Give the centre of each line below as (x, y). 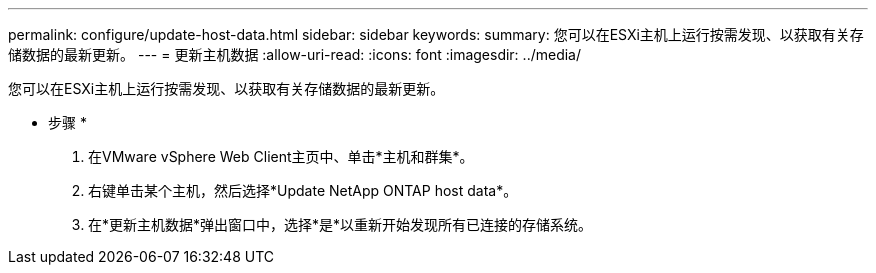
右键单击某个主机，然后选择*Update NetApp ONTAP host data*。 (303, 190)
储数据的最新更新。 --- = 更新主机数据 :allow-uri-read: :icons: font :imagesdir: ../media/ (295, 54)
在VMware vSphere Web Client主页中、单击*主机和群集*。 (281, 156)
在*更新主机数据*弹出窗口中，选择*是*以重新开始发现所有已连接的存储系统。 (340, 224)
